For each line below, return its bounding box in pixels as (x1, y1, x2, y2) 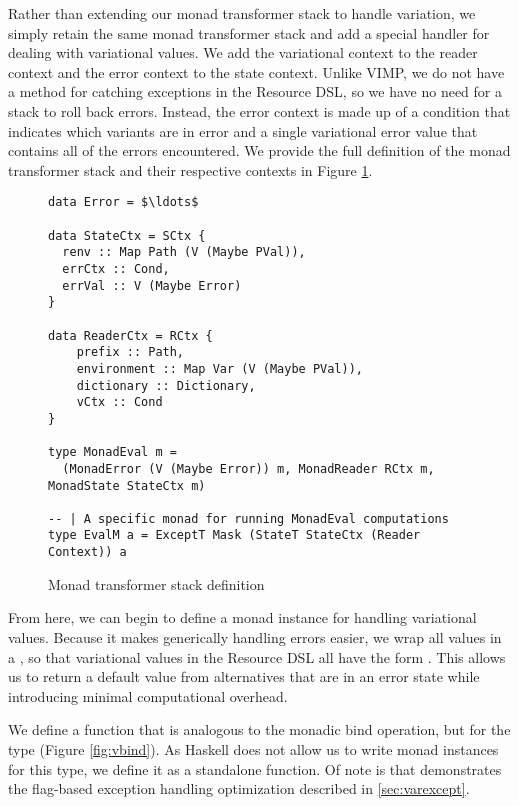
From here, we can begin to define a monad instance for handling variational (8, 607, 477, 628)
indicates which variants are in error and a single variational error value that (8, 120, 478, 141)
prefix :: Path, (76, 345, 185, 360)
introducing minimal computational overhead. (8, 685, 288, 706)
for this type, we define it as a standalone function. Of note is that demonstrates (8, 758, 502, 779)
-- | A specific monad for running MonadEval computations (48, 511, 449, 526)
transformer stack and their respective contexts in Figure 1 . (8, 159, 373, 180)
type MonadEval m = (48, 445, 177, 460)
